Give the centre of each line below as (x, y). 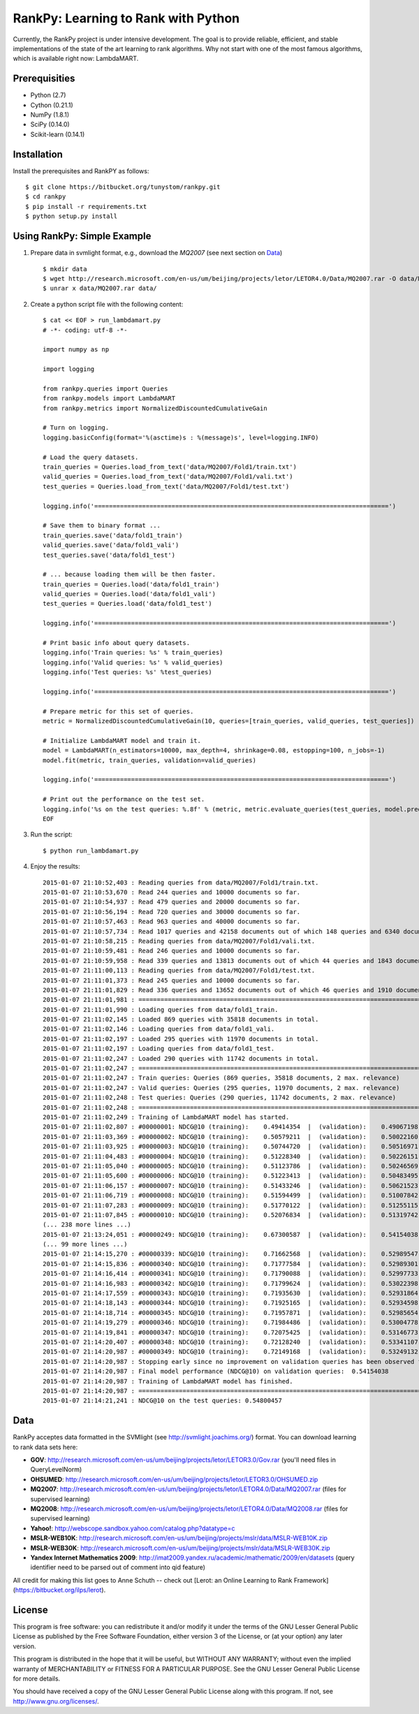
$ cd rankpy (46, 197)
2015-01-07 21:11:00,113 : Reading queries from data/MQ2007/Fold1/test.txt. (179, 971)
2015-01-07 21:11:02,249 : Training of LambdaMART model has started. (166, 1117)
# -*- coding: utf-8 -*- (85, 330)
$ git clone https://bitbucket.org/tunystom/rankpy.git (123, 187)
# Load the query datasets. (91, 457)
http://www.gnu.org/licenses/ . (56, 1701)
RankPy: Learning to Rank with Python (126, 18)
